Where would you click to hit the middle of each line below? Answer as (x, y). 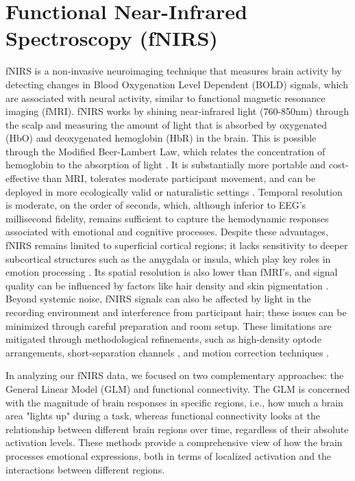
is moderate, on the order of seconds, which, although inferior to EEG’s (156, 205)
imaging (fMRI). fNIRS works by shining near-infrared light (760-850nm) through (177, 111)
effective (23, 178)
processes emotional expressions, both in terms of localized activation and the (169, 455)
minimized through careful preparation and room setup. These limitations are (169, 325)
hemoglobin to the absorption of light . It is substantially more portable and (166, 165)
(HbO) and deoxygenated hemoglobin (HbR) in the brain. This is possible (161, 138)
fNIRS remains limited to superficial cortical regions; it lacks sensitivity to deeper (177, 245)
